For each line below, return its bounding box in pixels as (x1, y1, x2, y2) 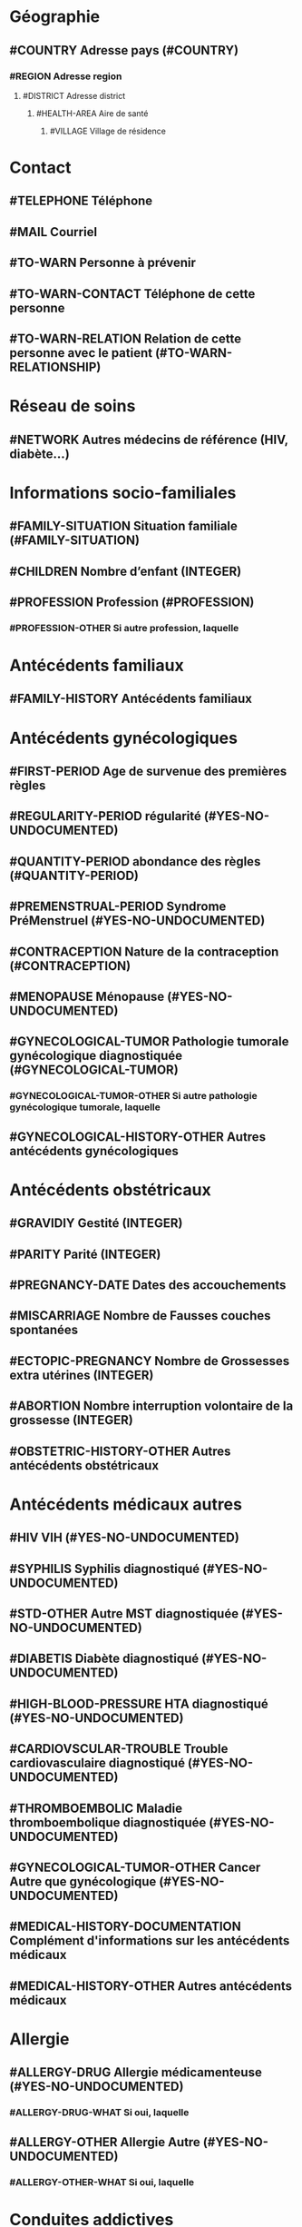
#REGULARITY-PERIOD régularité (9, 808, 202, 824)
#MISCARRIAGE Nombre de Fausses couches (9, 1308, 271, 1323)
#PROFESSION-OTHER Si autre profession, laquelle (9, 621, 239, 634)
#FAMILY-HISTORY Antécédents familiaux (9, 691, 252, 707)
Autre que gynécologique (9, 1874, 157, 1889)
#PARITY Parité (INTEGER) (9, 1246, 161, 1262)
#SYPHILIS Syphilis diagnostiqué (9, 1560, 200, 1577)
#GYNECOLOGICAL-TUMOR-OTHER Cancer (9, 1859, 261, 1875)
